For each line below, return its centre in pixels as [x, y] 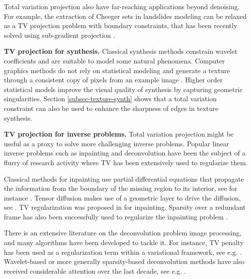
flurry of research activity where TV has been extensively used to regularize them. [126, 162]
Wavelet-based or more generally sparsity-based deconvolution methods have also [124, 261]
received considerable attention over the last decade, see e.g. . [95, 271]
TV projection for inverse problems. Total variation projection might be [119, 134]
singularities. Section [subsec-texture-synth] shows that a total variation [110, 99]
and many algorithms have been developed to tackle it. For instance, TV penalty [124, 242]
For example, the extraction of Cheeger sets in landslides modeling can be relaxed [125, 16]
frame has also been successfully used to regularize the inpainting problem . [116, 216]
